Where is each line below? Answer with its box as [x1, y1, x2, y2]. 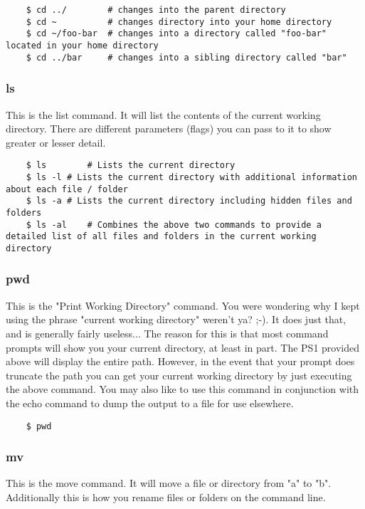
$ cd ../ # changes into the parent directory [26, 5, 286, 15]
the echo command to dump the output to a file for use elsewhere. [6, 395, 294, 410]
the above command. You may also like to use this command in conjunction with [6, 382, 359, 397]
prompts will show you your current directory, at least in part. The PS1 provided [6, 340, 359, 355]
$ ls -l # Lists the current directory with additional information [26, 172, 357, 182]
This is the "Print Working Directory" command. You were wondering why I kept [6, 298, 360, 313]
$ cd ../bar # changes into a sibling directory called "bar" [26, 52, 347, 63]
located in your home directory [6, 40, 159, 51]
